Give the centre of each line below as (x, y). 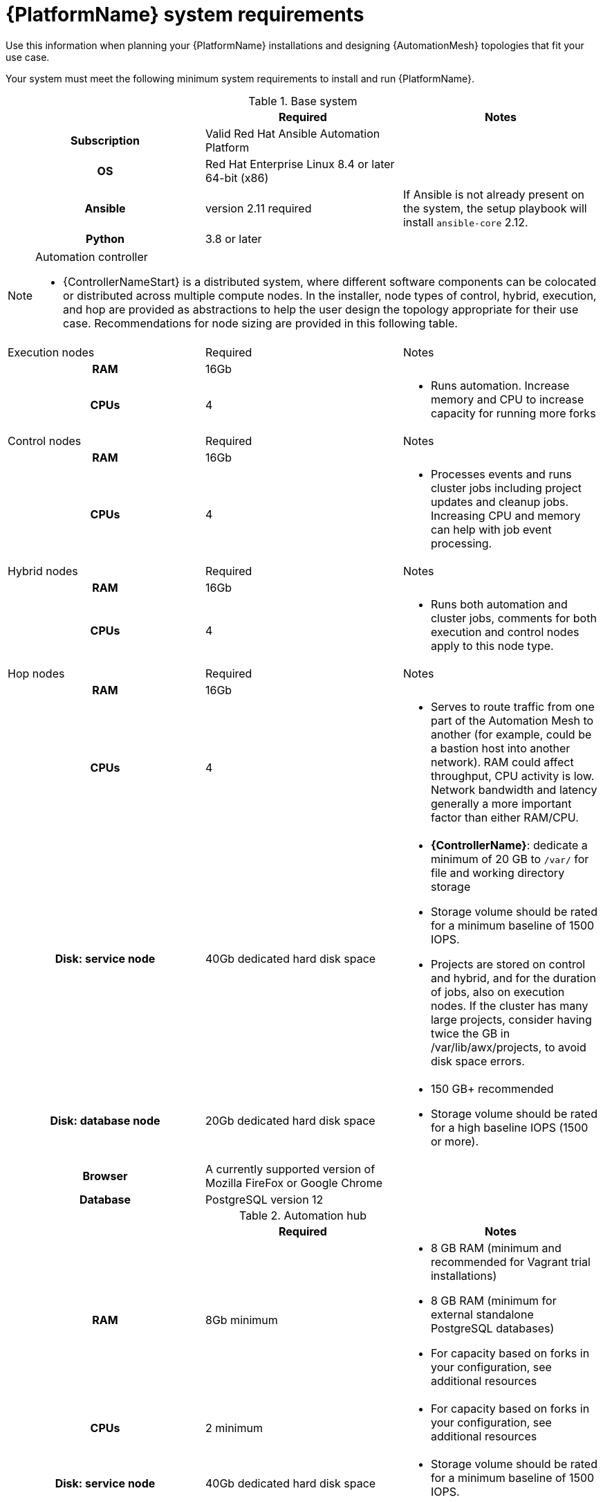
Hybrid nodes (43, 571)
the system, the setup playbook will (495, 208)
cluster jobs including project (506, 488)
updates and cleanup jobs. (500, 501)
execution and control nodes (505, 632)
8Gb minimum (241, 1320)
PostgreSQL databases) (492, 1328)
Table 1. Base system (303, 101)
